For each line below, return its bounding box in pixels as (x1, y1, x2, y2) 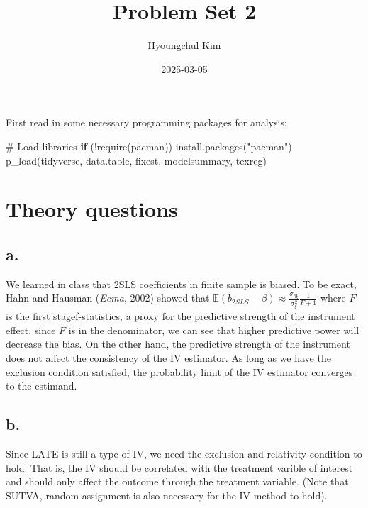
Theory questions (6, 194, 178, 223)
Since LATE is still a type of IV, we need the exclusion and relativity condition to (6, 446, 362, 460)
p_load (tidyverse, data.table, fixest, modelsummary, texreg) (6, 153, 267, 167)
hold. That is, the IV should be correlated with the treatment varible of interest (6, 460, 353, 475)
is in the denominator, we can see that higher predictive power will (68, 322, 359, 337)
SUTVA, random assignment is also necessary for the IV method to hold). (6, 487, 328, 502)
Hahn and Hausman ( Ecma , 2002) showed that (6, 290, 210, 305)
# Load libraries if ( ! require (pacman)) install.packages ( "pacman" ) (6, 138, 292, 153)
